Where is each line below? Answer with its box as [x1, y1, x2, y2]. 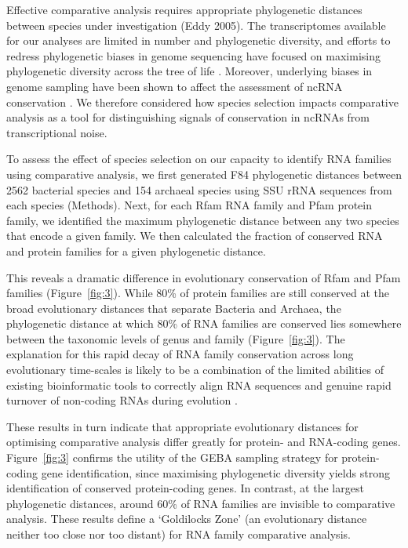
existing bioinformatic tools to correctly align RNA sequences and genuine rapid [6, 376, 392, 393]
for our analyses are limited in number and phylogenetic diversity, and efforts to [6, 32, 391, 49]
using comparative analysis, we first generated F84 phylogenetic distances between [6, 165, 402, 182]
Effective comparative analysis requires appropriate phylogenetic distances [6, 2, 362, 17]
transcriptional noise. [6, 124, 107, 140]
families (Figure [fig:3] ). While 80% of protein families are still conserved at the [6, 285, 389, 301]
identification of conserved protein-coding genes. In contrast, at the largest [6, 480, 364, 496]
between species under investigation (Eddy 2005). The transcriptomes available [6, 16, 386, 33]
